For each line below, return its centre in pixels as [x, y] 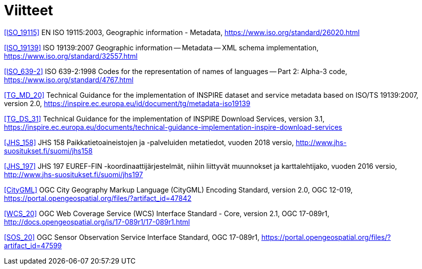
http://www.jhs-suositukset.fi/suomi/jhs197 [74, 174]
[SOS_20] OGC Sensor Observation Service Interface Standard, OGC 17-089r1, [132, 237]
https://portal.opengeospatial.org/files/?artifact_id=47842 [98, 198]
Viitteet [29, 10]
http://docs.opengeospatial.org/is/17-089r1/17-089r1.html [97, 222]
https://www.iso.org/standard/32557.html [71, 56]
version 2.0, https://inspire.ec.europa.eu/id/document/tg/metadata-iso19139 [127, 103]
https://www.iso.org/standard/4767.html [69, 79]
